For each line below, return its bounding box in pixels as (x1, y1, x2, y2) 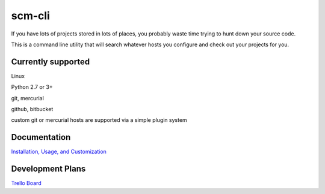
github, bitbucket (11, 106, 54, 113)
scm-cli (11, 9, 51, 22)
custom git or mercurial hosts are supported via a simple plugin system (11, 117, 188, 124)
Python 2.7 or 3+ (11, 83, 54, 91)
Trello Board (11, 180, 42, 187)
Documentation (11, 132, 71, 142)
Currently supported (11, 56, 90, 67)
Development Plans (11, 164, 86, 174)
